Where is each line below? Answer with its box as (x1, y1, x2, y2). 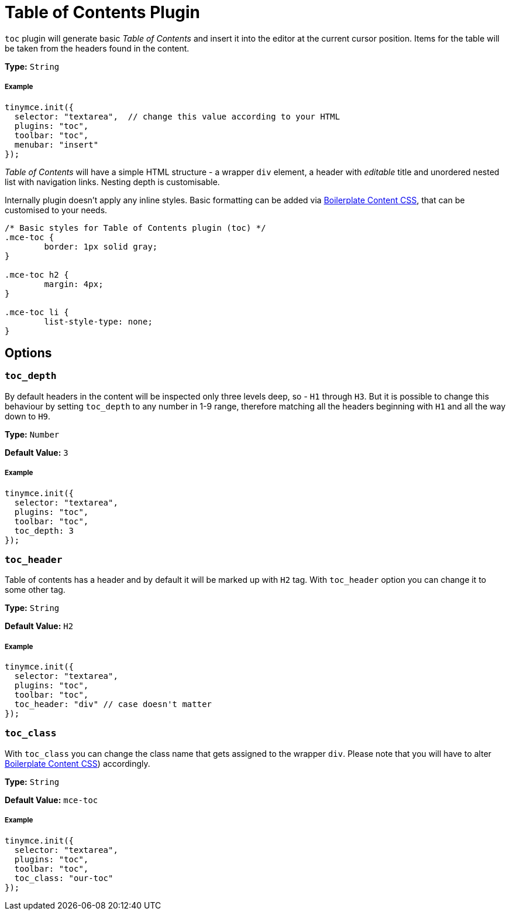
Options (5, 345, 52, 360)
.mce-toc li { (5, 307, 69, 317)
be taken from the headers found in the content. (5, 43, 189, 53)
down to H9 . (5, 411, 51, 421)
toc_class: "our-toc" (14, 873, 113, 883)
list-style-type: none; (44, 316, 153, 326)
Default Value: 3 (5, 447, 68, 457)
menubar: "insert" (14, 139, 99, 149)
